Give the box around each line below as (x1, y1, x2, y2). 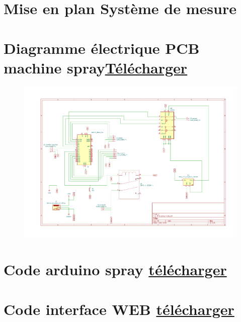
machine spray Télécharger (4, 57, 188, 77)
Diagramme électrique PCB (4, 37, 200, 58)
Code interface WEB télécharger (4, 298, 234, 319)
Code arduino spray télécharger (4, 259, 227, 280)
